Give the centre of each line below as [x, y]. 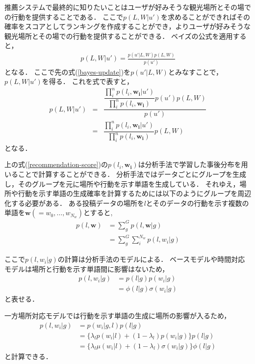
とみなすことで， [195, 71]
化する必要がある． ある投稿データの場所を [74, 203]
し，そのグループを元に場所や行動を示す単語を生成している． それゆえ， [122, 183]
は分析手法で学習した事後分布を [190, 164]
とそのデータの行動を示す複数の [197, 203]
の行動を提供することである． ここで [64, 16]
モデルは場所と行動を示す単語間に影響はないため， [87, 268]
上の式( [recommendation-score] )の [56, 164]
